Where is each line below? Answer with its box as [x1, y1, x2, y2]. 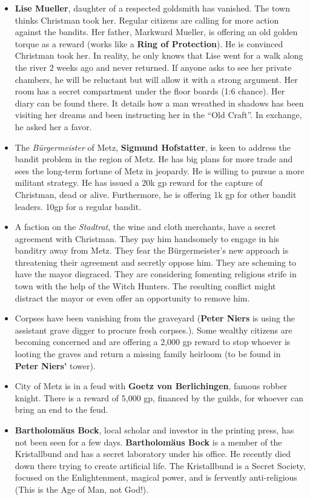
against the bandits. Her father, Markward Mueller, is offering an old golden [15, 25, 298, 38]
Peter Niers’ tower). [15, 359, 96, 372]
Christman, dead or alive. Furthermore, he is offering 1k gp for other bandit [15, 188, 297, 200]
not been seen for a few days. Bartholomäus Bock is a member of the [15, 435, 282, 448]
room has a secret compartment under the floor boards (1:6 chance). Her [15, 85, 285, 97]
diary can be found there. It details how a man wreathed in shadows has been [15, 96, 304, 109]
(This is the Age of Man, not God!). [15, 482, 149, 495]
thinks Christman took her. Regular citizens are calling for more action [15, 13, 279, 26]
